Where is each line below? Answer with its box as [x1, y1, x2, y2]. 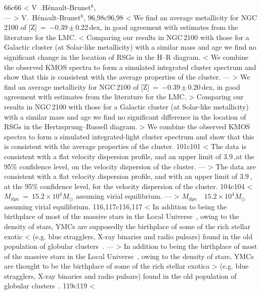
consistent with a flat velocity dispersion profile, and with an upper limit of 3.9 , [4, 171, 252, 181]
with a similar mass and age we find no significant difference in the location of [4, 111, 246, 122]
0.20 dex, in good [188, 81, 240, 92]
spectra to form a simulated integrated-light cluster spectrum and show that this [4, 131, 254, 141]
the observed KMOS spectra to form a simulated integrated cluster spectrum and [4, 61, 256, 72]
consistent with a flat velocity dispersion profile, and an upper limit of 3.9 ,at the [4, 151, 254, 161]
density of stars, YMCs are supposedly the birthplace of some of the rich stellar [4, 220, 250, 231]
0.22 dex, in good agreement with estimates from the [75, 22, 238, 32]
